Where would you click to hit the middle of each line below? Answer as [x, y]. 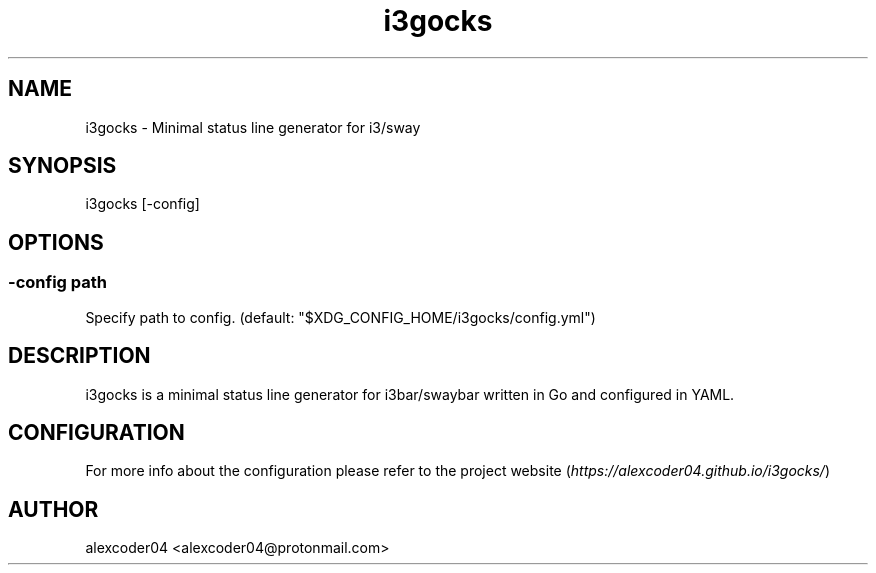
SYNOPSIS [62, 166]
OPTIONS [56, 242]
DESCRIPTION [79, 356]
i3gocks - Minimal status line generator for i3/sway [253, 127]
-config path [57, 282]
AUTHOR [53, 509]
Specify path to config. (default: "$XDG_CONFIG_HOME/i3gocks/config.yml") [340, 317]
